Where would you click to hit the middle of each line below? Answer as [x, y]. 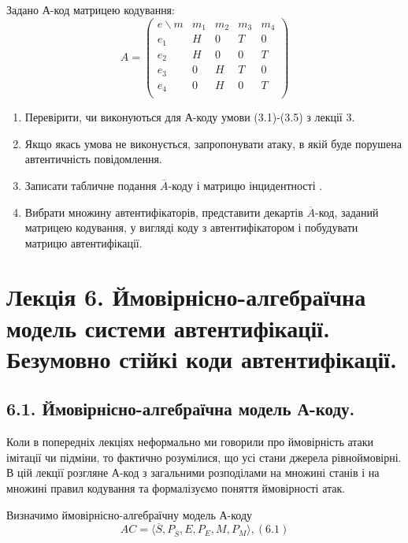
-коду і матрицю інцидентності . [245, 185]
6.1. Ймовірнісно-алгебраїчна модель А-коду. [181, 409]
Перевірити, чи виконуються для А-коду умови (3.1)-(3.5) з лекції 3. [190, 117]
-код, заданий [347, 212]
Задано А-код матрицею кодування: [91, 9]
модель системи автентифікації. [168, 327]
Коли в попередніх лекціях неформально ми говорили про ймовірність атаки [190, 442]
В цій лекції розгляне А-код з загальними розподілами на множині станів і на [193, 472]
